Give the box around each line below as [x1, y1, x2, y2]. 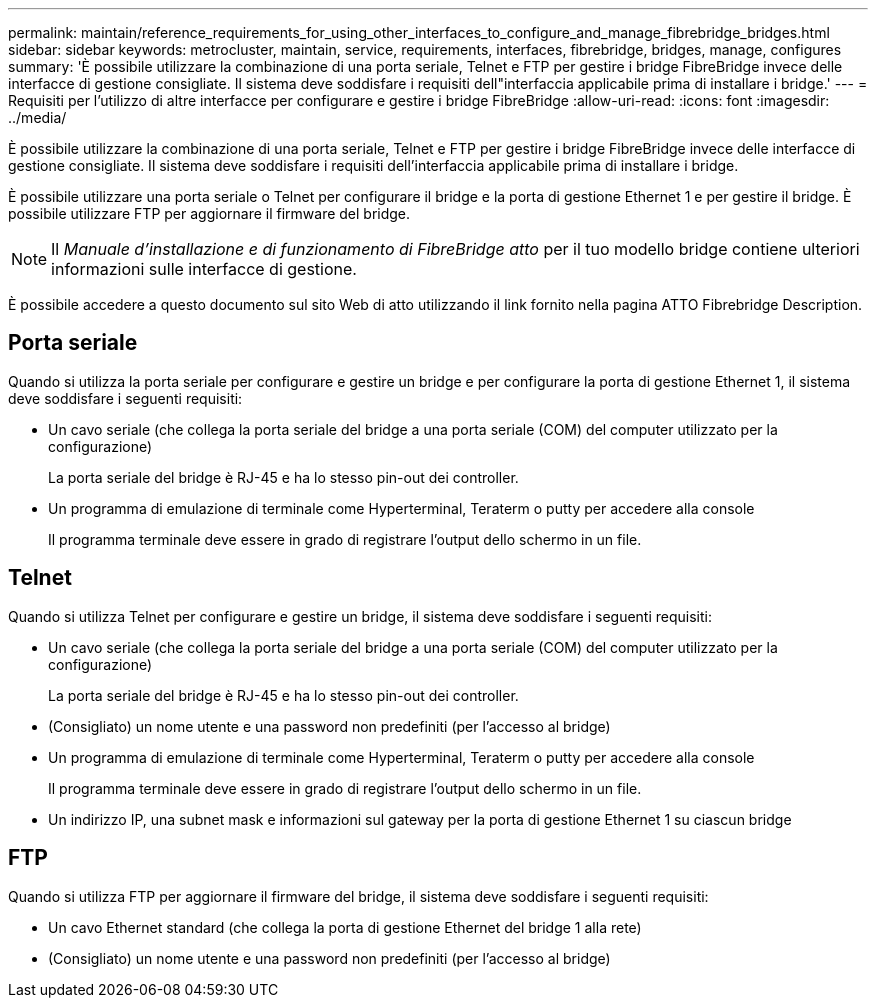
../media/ [8, 109, 67, 126]
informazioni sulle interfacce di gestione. [51, 259, 357, 279]
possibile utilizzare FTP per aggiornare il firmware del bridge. [8, 205, 411, 222]
